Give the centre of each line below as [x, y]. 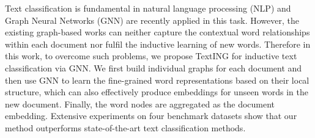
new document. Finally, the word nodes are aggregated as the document [140, 103]
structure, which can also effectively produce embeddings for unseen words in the [157, 92]
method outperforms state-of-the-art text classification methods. [125, 127]
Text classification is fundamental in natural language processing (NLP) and [148, 8]
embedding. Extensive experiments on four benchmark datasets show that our [151, 116]
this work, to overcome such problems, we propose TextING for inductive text [151, 56]
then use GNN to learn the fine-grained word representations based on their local [157, 80]
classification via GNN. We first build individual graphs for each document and [154, 67]
